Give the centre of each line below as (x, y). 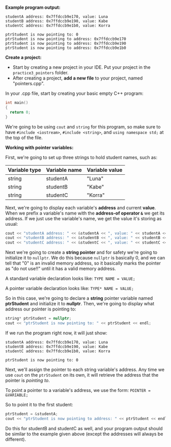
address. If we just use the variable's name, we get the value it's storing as (83, 218)
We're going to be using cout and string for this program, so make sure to (83, 126)
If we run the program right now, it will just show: (56, 333)
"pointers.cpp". (28, 83)
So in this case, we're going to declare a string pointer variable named (79, 298)
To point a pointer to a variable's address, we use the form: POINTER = (78, 390)
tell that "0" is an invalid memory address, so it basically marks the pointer (83, 263)
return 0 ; (20, 112)
